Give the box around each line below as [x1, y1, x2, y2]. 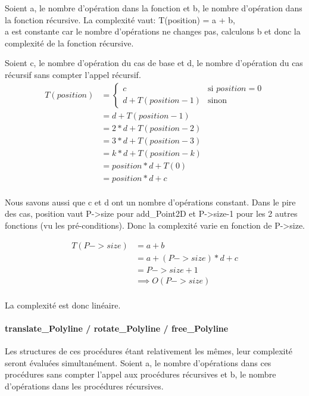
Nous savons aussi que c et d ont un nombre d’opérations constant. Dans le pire [5, 195, 296, 208]
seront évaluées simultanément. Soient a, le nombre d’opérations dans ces [5, 356, 271, 369]
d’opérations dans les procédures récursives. [5, 379, 164, 392]
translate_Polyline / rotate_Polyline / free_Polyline [5, 322, 229, 334]
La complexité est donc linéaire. [5, 298, 121, 311]
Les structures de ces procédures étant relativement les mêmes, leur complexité [5, 345, 293, 357]
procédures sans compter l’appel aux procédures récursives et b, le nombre [5, 368, 276, 381]
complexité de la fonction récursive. [5, 36, 134, 49]
